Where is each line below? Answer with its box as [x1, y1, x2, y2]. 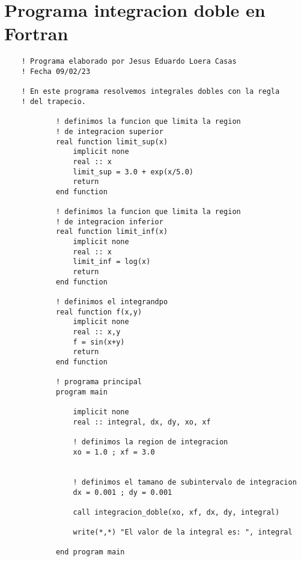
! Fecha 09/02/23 [21, 67, 91, 76]
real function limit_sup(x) [55, 137, 168, 146]
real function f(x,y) [55, 307, 142, 316]
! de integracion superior [55, 127, 163, 136]
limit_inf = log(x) [73, 257, 151, 266]
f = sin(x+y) [73, 337, 125, 346]
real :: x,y [73, 328, 121, 337]
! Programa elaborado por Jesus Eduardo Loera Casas [21, 57, 237, 66]
